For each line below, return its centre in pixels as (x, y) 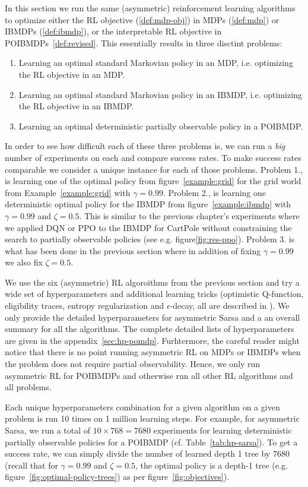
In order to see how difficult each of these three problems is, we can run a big (145, 146)
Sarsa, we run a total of (48, 430)
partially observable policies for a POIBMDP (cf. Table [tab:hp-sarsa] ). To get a (151, 442)
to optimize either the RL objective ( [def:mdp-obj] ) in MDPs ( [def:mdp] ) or (142, 19)
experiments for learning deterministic (223, 430)
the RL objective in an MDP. (72, 74)
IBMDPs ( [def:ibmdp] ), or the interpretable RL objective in (113, 31)
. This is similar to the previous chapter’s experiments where (189, 215)
